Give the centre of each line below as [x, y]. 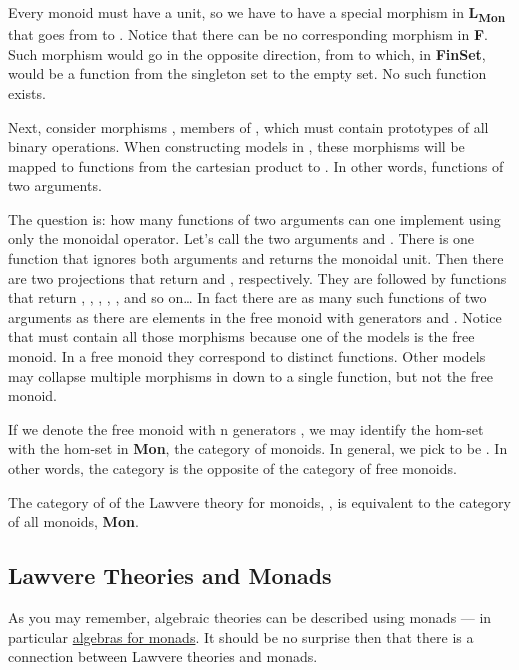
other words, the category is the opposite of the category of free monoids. [232, 468]
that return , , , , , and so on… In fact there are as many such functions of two [247, 297]
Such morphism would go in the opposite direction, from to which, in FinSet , [247, 53]
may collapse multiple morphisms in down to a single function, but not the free [250, 375]
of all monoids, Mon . [73, 521]
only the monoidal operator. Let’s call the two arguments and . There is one [241, 238]
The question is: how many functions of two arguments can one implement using [254, 218]
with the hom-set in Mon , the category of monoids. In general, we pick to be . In [258, 448]
